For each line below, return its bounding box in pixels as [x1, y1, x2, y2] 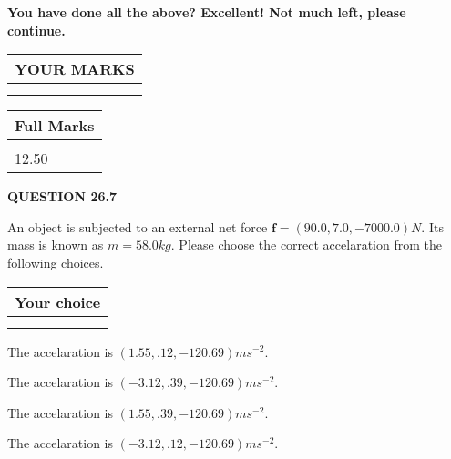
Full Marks [15, 115, 95, 137]
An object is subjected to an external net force [7, 217, 268, 236]
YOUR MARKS [15, 58, 135, 80]
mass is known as [7, 235, 104, 254]
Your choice [15, 291, 101, 312]
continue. [7, 20, 66, 39]
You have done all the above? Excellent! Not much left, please [7, 3, 406, 21]
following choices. [7, 252, 104, 271]
